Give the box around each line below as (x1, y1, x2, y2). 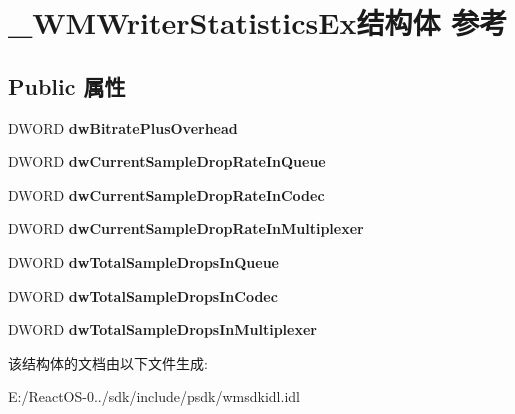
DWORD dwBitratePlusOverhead (8, 117, 238, 138)
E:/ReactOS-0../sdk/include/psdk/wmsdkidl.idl (8, 386, 300, 407)
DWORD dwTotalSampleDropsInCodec (8, 285, 278, 306)
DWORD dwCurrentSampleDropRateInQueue (8, 151, 326, 172)
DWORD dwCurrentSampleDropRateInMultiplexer (8, 218, 364, 239)
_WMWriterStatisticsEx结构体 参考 (8, 2, 508, 43)
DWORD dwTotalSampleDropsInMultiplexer (8, 319, 317, 340)
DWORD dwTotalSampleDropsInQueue (8, 251, 279, 272)
